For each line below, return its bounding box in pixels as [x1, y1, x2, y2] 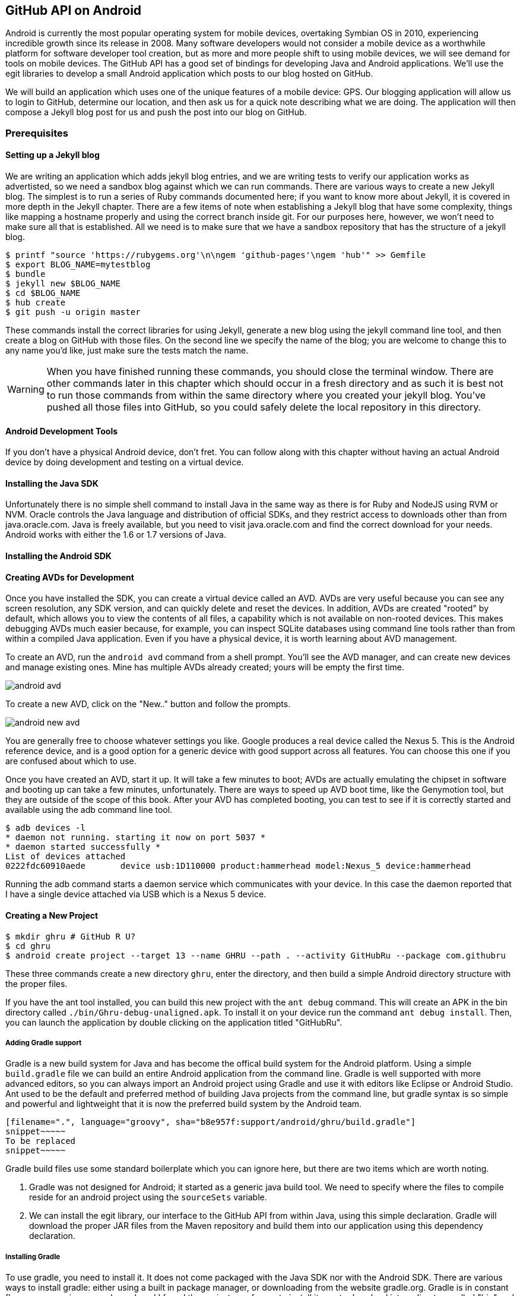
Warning [7, 383, 45, 396]
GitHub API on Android [5, 3, 142, 18]
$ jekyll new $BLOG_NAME [5, 279, 121, 289]
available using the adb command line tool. [5, 805, 173, 815]
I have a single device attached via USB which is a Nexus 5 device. [5, 889, 267, 900]
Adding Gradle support [5, 1038, 82, 1047]
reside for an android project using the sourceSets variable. [29, 1192, 267, 1203]
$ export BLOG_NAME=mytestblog [5, 260, 151, 270]
